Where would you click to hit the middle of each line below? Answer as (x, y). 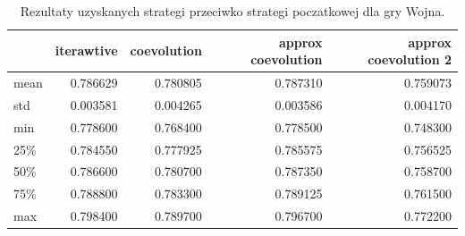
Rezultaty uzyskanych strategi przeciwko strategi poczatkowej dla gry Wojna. (232, 11)
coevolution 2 (410, 59)
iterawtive (86, 51)
